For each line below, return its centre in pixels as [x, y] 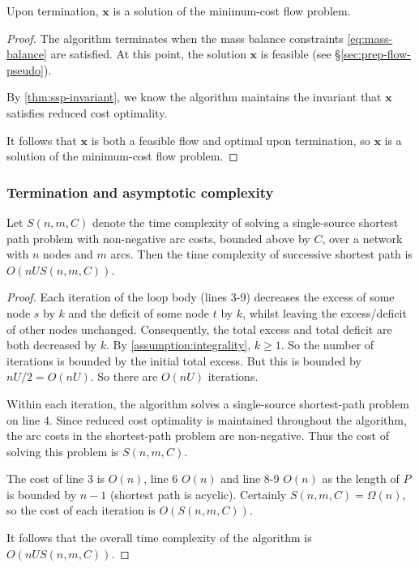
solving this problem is [63, 451]
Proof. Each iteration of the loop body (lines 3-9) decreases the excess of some [201, 297]
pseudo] [25, 69]
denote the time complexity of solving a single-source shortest [245, 222]
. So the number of [327, 345]
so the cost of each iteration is [81, 510]
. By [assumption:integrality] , [178, 345]
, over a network [362, 238]
